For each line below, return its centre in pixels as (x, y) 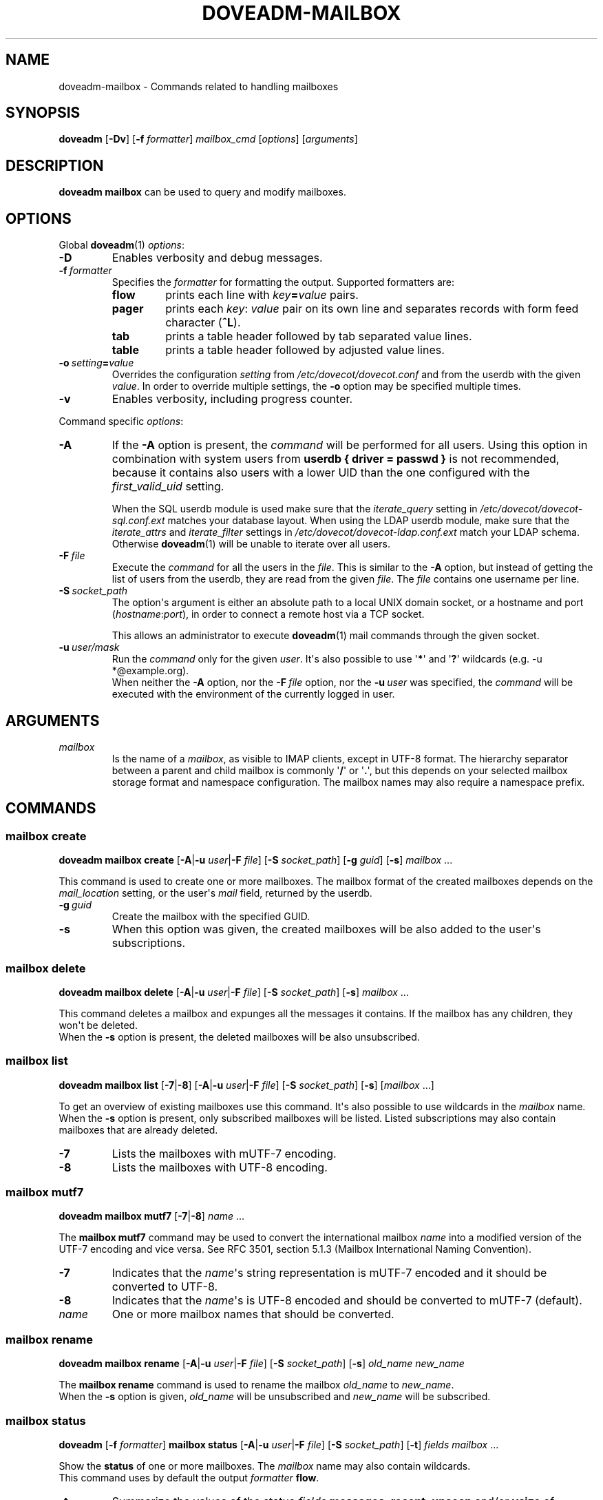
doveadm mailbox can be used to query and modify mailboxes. (202, 192)
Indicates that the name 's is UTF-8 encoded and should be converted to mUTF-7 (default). (347, 1301)
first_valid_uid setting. (168, 487)
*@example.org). (150, 671)
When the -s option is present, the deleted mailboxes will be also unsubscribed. (239, 1037)
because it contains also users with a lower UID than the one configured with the (321, 473)
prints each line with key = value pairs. (262, 295)
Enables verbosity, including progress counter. (232, 399)
